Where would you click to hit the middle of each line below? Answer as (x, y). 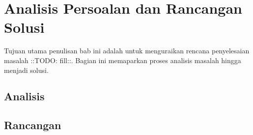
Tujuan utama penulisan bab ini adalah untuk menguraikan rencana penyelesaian (127, 51)
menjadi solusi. (26, 70)
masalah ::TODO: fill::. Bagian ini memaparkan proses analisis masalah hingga (123, 60)
